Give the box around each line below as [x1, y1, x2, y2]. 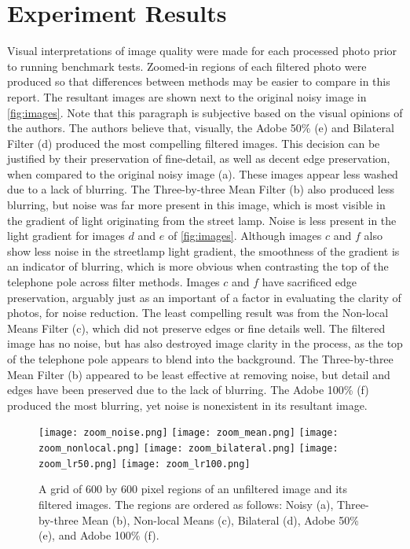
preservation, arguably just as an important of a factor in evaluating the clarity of [7, 289, 401, 305]
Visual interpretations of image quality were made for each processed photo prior [7, 42, 397, 59]
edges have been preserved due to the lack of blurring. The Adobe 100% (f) [7, 381, 369, 398]
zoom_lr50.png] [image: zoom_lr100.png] [38, 458, 251, 470]
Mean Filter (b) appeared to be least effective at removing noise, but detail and [7, 366, 390, 382]
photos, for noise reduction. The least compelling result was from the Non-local [7, 304, 389, 321]
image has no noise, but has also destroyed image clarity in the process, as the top [7, 335, 403, 352]
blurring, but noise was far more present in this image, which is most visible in [7, 197, 386, 213]
